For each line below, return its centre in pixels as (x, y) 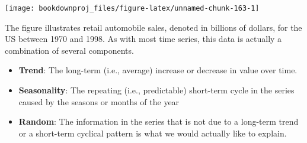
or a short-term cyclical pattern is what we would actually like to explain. (153, 133)
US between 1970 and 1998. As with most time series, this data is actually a (143, 39)
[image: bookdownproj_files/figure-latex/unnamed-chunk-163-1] (132, 8)
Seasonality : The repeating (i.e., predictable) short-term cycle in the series (156, 90)
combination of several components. (69, 50)
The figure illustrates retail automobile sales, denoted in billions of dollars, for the (153, 27)
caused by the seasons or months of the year (99, 101)
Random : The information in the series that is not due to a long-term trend (159, 121)
